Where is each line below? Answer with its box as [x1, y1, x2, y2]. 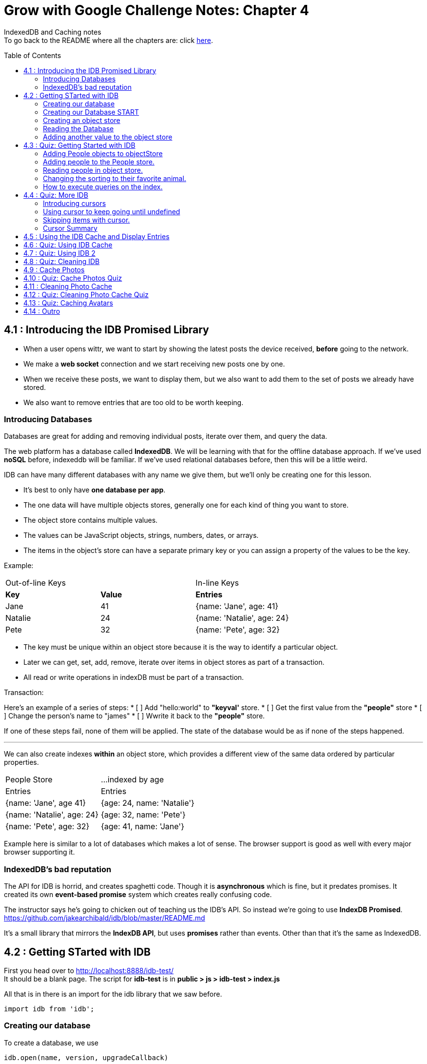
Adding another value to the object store [43, 132, 173, 141]
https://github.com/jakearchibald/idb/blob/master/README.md [4, 914, 205, 922]
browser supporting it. [4, 848, 75, 857]
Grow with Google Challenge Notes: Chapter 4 [4, 2, 309, 19]
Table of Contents [4, 51, 61, 60]
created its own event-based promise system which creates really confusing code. [4, 890, 272, 899]
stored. [23, 383, 46, 391]
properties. [4, 758, 39, 767]
